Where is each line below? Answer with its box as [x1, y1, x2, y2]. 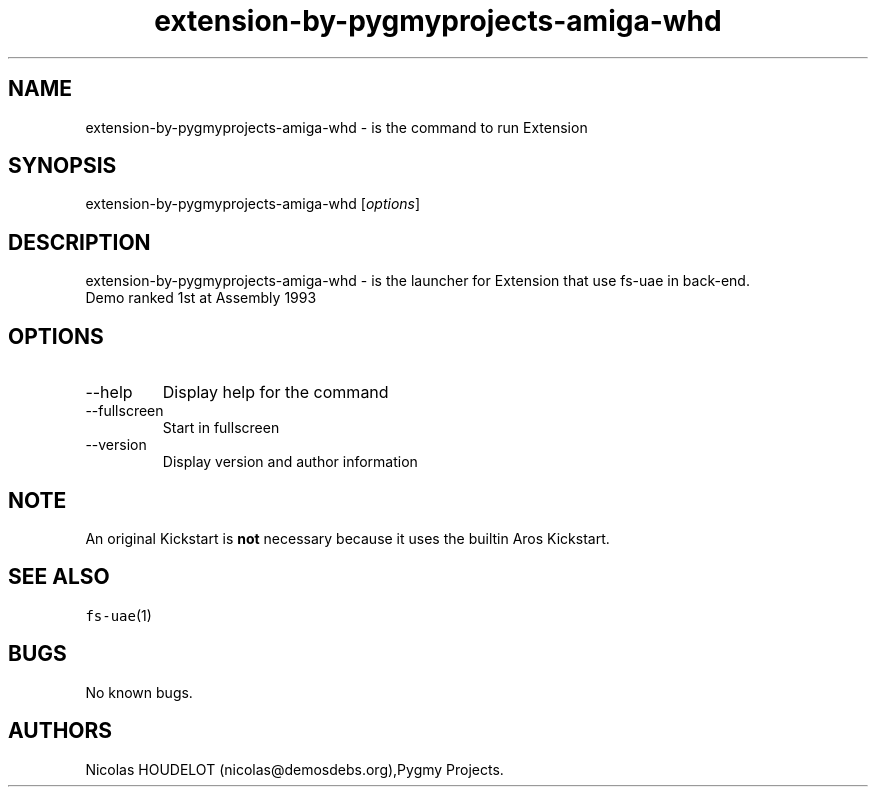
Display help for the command [162, 382, 389, 403]
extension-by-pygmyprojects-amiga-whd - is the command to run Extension [85, 118, 588, 136]
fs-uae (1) [85, 606, 152, 624]
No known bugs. [85, 683, 193, 701]
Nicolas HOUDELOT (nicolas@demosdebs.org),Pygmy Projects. [85, 760, 504, 778]
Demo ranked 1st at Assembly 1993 [85, 289, 317, 307]
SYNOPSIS [8, 153, 117, 179]
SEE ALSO [8, 564, 110, 590]
